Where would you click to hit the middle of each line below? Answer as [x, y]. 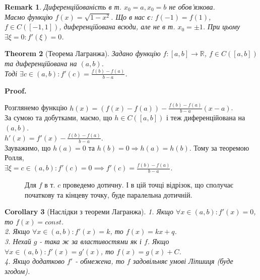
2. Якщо [17, 231]
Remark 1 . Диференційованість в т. [63, 7]
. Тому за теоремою [219, 147]
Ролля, [14, 157]
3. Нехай [18, 241]
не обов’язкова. [192, 7]
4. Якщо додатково [35, 261]
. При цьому [221, 27]
